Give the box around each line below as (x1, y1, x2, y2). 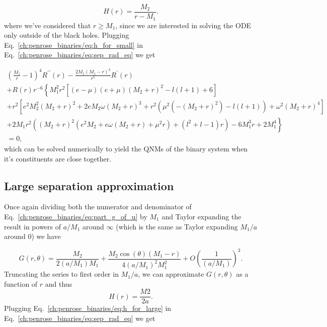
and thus (45, 278, 72, 289)
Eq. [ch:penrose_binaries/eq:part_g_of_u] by (4, 211, 147, 221)
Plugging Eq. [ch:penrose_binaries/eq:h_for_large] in (4, 303, 172, 313)
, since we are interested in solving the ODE (115, 20, 252, 30)
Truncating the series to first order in (4, 269, 119, 279)
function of (4, 278, 38, 289)
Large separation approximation (4, 178, 174, 193)
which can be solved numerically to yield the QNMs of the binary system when (4, 143, 248, 153)
